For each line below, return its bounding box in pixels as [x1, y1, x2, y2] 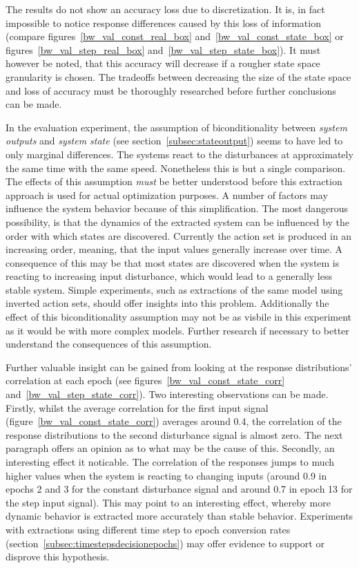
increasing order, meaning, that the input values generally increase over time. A [6, 242, 343, 256]
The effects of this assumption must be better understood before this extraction [6, 174, 342, 189]
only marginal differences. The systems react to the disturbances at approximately [6, 146, 353, 161]
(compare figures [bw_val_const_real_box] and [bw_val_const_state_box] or [6, 29, 344, 44]
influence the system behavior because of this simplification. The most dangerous [6, 201, 349, 216]
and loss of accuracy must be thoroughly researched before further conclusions [6, 83, 336, 97]
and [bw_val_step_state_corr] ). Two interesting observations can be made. [6, 387, 329, 401]
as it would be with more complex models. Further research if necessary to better [6, 323, 349, 337]
